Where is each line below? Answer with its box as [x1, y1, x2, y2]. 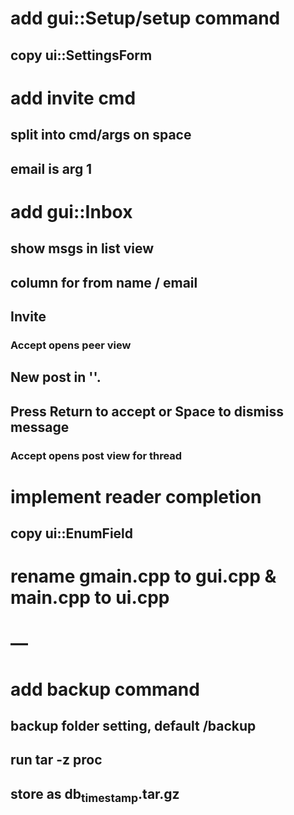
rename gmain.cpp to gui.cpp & [10, 565, 277, 588]
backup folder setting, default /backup [10, 718, 257, 735]
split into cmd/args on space [10, 127, 192, 144]
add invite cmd [10, 87, 137, 109]
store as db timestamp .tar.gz [10, 785, 180, 806]
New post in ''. [10, 369, 102, 386]
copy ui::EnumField [10, 525, 134, 542]
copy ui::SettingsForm [10, 47, 153, 64]
